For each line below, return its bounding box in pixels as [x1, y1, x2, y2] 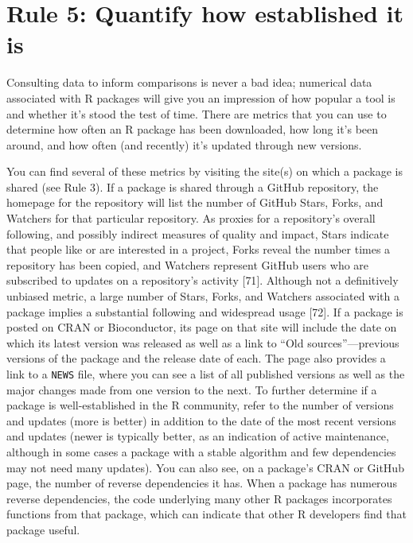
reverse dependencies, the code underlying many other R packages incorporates [6, 490, 392, 506]
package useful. [6, 522, 80, 537]
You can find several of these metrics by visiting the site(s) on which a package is [6, 163, 403, 180]
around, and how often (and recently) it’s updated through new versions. [6, 136, 362, 153]
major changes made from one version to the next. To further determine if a [6, 381, 377, 398]
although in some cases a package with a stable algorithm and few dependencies [6, 444, 396, 460]
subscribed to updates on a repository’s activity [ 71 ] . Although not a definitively [6, 272, 399, 289]
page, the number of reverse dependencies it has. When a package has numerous [6, 475, 397, 491]
